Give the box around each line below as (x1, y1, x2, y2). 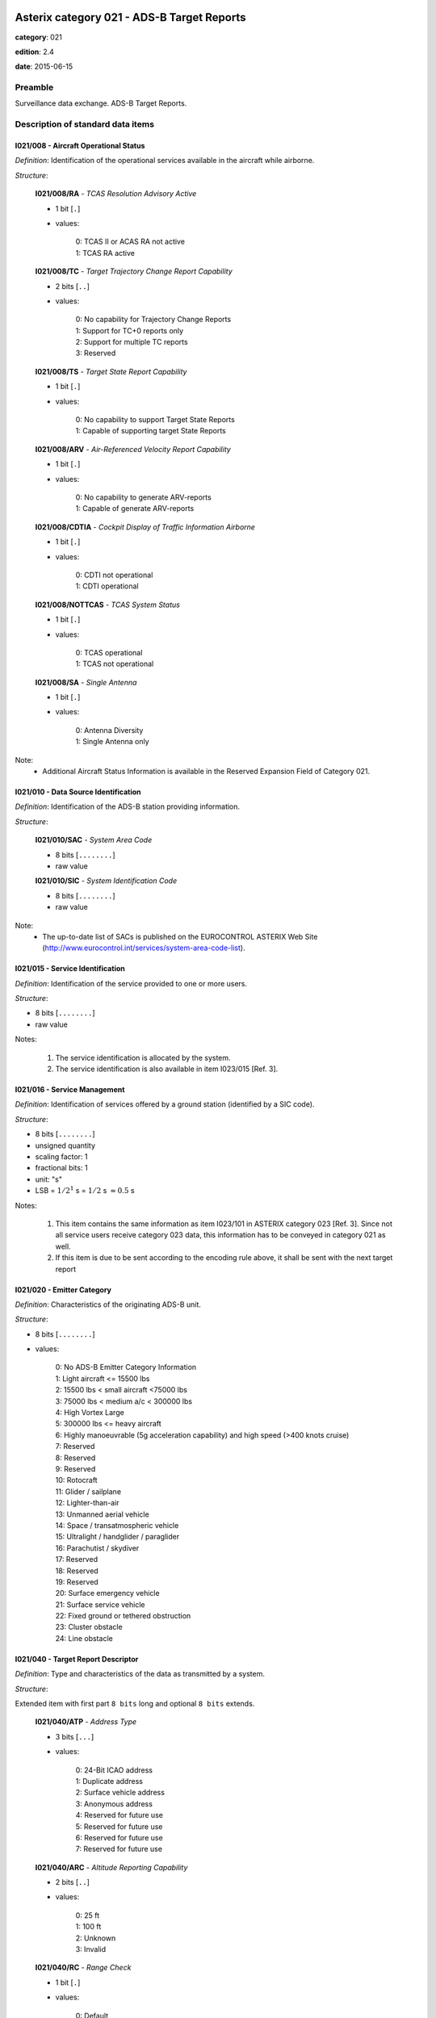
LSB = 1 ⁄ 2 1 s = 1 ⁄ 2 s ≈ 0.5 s (35, 1185, 135, 1195)
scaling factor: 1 (35, 1152, 88, 1162)
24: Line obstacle (55, 1633, 113, 1643)
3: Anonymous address (75, 1798, 153, 1808)
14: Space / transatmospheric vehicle (55, 1520, 179, 1530)
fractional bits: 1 (35, 1163, 88, 1173)
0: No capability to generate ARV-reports (75, 492, 212, 502)
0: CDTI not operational (75, 570, 153, 580)
